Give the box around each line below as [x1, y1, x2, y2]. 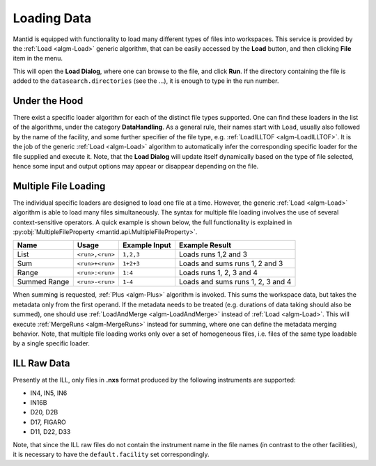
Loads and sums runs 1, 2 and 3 [178, 258, 283, 268]
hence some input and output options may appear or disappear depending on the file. [13, 162, 259, 170]
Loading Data [13, 10, 92, 26]
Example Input [122, 240, 171, 250]
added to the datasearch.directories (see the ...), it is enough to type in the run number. [13, 77, 279, 85]
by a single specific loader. [13, 339, 90, 348]
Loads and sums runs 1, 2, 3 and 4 [178, 277, 292, 287]
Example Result [178, 240, 232, 250]
